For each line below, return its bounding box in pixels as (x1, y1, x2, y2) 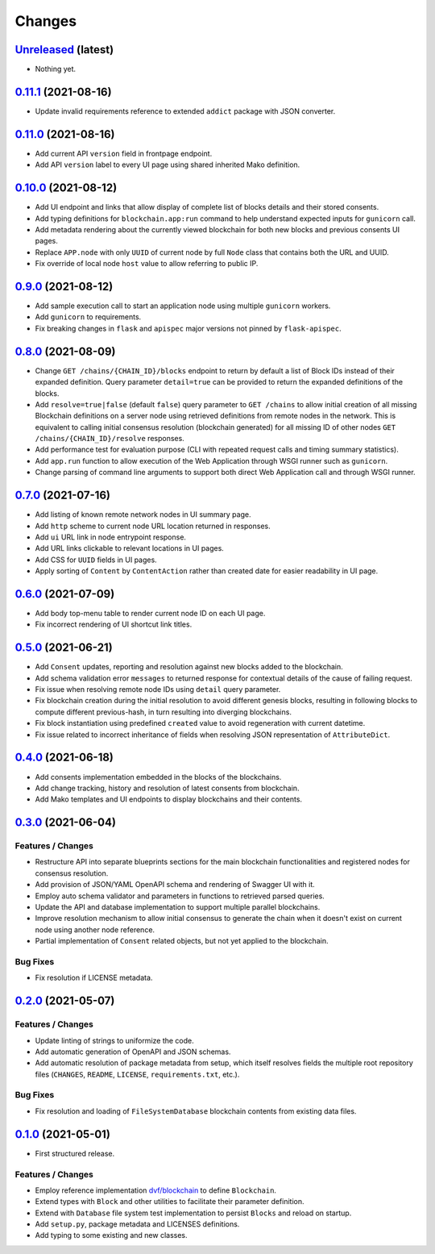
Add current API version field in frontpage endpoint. (35, 148, 213, 158)
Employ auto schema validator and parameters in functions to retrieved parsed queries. (35, 891, 325, 901)
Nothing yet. (35, 65, 77, 74)
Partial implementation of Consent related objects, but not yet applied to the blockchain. (35, 936, 329, 946)
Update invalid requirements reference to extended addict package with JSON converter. (35, 106, 336, 116)
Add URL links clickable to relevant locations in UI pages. (35, 544, 225, 553)
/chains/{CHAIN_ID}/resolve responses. (35, 434, 184, 444)
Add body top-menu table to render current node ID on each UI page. (35, 609, 266, 618)
